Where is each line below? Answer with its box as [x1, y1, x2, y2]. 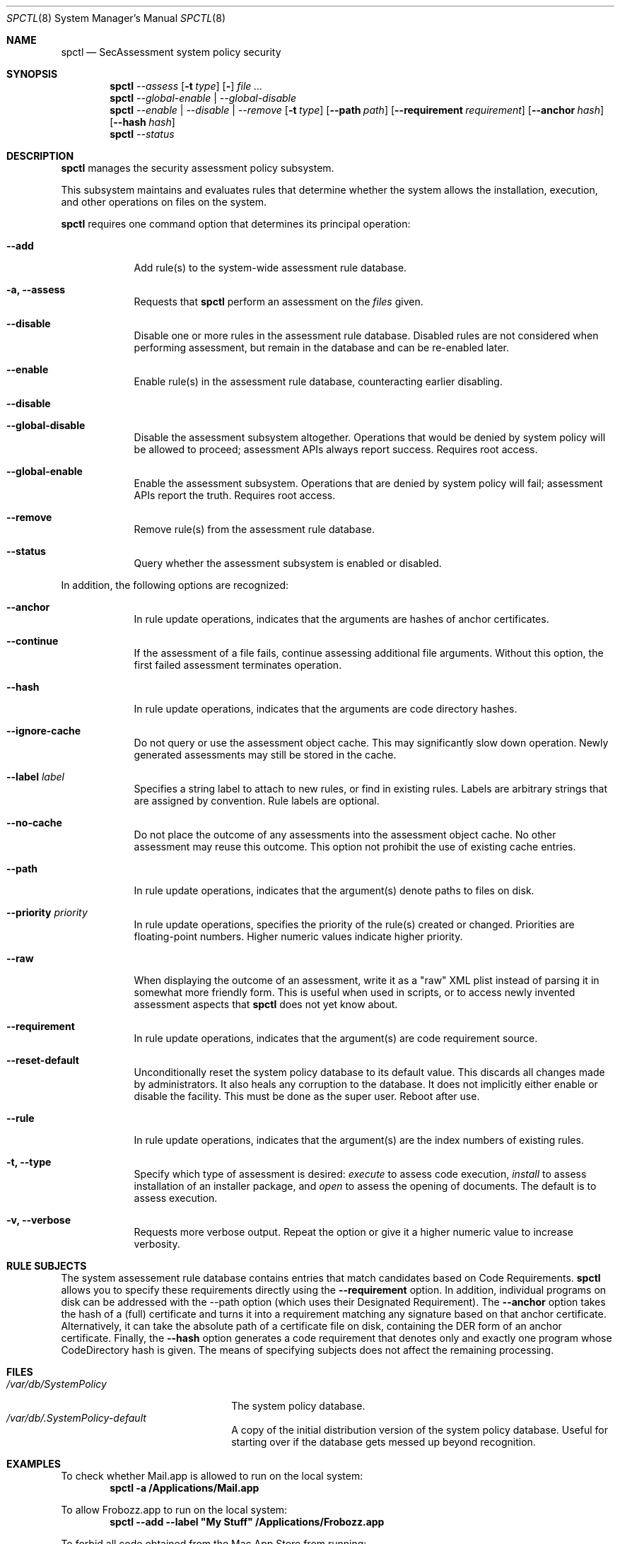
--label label [6, 771, 64, 783]
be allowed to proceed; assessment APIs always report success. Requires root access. [134, 443, 538, 455]
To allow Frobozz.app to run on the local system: [61, 1504, 288, 1516]
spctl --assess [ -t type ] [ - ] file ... [110, 80, 263, 92]
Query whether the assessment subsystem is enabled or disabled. [134, 557, 442, 569]
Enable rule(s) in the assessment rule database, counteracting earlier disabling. [134, 375, 503, 387]
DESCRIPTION [6, 150, 74, 162]
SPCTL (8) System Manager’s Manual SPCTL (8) [6, 12, 226, 24]
